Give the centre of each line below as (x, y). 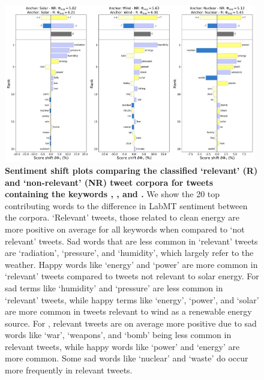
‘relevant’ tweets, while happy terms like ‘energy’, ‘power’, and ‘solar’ (132, 299)
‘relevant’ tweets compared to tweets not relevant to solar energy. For (132, 276)
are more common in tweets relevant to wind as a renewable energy (128, 311)
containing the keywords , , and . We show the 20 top (112, 194)
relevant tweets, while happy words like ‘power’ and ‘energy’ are (122, 346)
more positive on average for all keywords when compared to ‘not (125, 229)
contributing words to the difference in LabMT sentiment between (126, 205)
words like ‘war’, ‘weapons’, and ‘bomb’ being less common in (118, 335)
